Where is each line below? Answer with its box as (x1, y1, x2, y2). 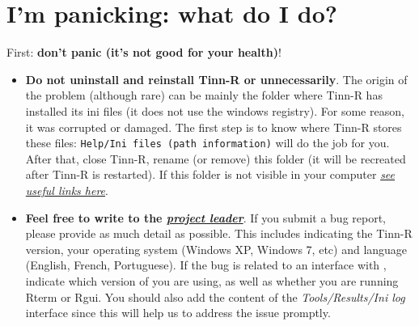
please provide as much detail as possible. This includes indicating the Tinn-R (25, 225, 413, 242)
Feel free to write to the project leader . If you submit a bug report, (25, 209, 386, 226)
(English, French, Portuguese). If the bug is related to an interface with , (25, 256, 387, 273)
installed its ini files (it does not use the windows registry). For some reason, (25, 102, 404, 119)
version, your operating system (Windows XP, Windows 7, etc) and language (25, 240, 408, 257)
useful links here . (25, 181, 108, 198)
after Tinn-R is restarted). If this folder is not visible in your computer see (25, 166, 396, 183)
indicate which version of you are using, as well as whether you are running (25, 272, 399, 289)
